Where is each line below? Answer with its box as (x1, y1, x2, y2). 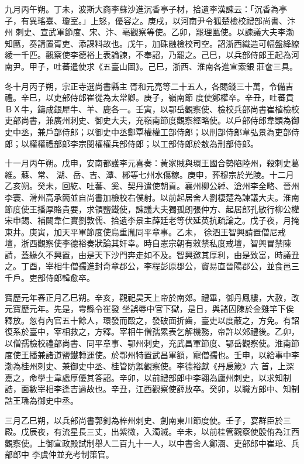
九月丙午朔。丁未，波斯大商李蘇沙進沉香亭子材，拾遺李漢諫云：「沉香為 (5, 3, 279, 15)
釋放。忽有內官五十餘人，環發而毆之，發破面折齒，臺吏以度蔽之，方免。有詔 (5, 314, 299, 326)
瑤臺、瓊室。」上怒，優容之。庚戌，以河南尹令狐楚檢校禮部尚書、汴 (37, 14, 295, 26)
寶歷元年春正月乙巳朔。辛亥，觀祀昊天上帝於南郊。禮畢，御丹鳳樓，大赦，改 (5, 291, 299, 303)
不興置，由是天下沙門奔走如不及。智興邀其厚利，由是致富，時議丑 (45, 248, 299, 260)
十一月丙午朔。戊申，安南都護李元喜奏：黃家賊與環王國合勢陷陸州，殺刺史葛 (5, 157, 299, 169)
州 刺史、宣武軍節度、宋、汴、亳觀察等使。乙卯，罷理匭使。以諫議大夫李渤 (5, 26, 294, 38)
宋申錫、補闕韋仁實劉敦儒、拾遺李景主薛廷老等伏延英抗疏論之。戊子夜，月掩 (5, 214, 299, 226)
